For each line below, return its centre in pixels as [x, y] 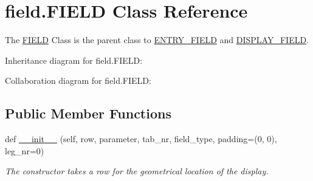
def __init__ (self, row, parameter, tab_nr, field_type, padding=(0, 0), [141, 139]
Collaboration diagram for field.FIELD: [78, 80]
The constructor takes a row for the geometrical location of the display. [137, 171]
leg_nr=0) [25, 150]
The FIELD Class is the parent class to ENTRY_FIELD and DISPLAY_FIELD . [157, 40]
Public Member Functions [88, 113]
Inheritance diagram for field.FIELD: [74, 60]
